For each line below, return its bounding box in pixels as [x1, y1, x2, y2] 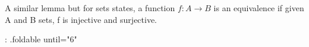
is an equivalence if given [213, 2, 304, 14]
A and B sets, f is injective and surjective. [5, 13, 157, 25]
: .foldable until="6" [5, 33, 77, 45]
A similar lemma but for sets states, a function [5, 2, 175, 14]
